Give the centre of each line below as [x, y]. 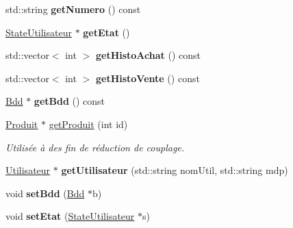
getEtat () [106, 32]
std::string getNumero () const [73, 9]
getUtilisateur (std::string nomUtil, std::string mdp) [175, 170]
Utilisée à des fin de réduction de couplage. [95, 147]
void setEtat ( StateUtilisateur [70, 216]
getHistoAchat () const [148, 55]
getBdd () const [69, 101]
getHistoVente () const [148, 78]
